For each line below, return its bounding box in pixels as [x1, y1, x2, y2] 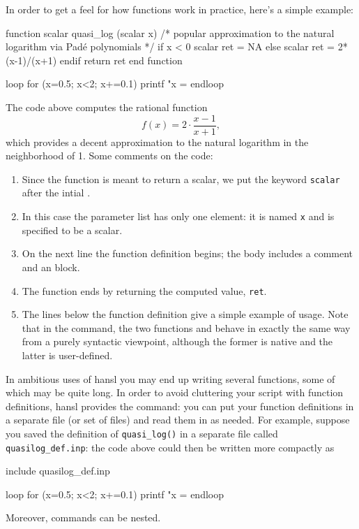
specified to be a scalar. [22, 222, 123, 237]
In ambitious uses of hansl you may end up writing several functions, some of [6, 371, 335, 386]
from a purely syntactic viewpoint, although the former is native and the [22, 334, 333, 349]
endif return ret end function [59, 52, 183, 67]
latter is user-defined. [22, 347, 113, 362]
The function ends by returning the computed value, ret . [22, 283, 267, 298]
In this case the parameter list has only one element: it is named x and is [22, 209, 335, 224]
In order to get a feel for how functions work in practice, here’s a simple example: [6, 2, 353, 16]
